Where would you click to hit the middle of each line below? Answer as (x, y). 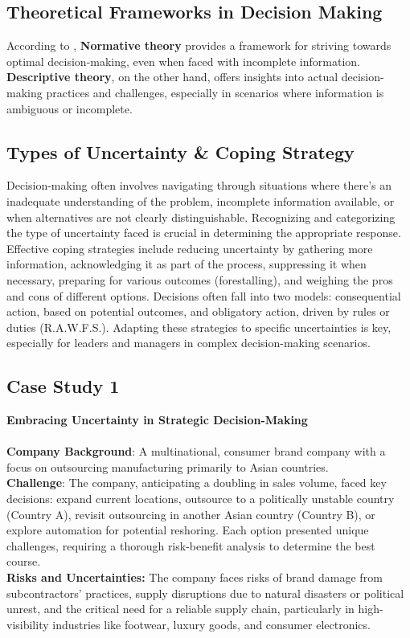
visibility (28, 624)
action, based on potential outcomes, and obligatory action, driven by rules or (198, 311)
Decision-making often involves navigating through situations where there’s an (199, 185)
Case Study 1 (63, 386)
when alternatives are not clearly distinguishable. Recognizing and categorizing (201, 217)
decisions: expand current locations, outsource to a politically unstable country (201, 499)
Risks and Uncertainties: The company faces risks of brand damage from (195, 577)
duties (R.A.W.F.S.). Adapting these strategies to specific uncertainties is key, (199, 327)
